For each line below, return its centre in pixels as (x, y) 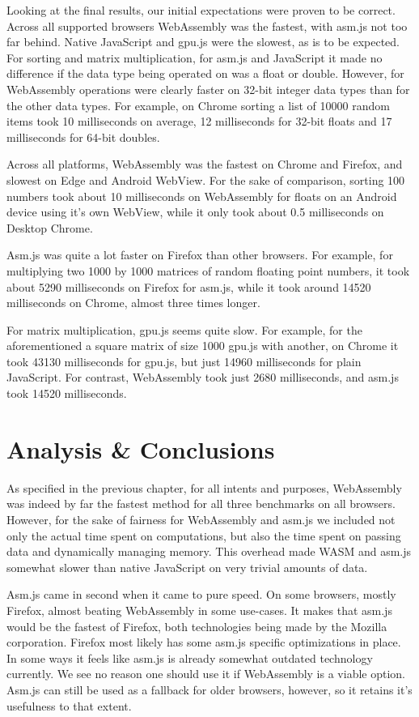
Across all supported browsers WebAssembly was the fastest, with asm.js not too (207, 26)
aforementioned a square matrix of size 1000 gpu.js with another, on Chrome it (203, 346)
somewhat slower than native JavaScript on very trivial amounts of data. (187, 567)
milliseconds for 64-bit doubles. (83, 137)
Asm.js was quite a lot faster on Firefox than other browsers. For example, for (200, 255)
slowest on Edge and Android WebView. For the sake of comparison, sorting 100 (206, 179)
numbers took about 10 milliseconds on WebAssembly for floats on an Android (202, 196)
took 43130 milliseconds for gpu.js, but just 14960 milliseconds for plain (184, 361)
